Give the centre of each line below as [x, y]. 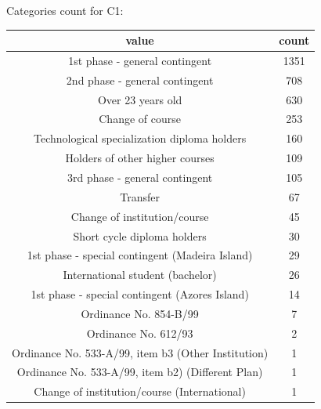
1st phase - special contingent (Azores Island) [140, 294]
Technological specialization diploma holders [140, 138]
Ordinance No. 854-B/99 [140, 313]
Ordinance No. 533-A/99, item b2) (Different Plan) [140, 372]
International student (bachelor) [140, 275]
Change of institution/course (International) [140, 391]
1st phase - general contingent [140, 60]
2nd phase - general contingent [140, 80]
